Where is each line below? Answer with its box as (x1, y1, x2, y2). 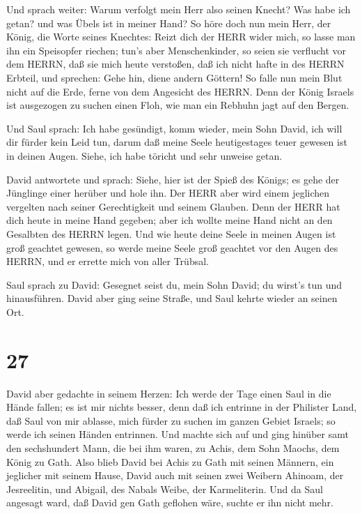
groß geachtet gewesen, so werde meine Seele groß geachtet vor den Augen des (6, 240, 338, 255)
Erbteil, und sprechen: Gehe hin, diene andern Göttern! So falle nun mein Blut (6, 70, 343, 84)
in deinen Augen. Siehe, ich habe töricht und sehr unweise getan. (6, 148, 283, 162)
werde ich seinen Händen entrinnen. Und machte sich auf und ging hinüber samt (6, 427, 349, 441)
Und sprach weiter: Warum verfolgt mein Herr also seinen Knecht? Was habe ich (6, 2, 351, 16)
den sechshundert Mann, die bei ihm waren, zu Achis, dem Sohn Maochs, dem (6, 440, 340, 455)
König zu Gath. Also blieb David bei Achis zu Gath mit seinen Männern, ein (6, 454, 334, 469)
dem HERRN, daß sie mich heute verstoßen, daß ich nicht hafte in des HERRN (6, 56, 345, 71)
